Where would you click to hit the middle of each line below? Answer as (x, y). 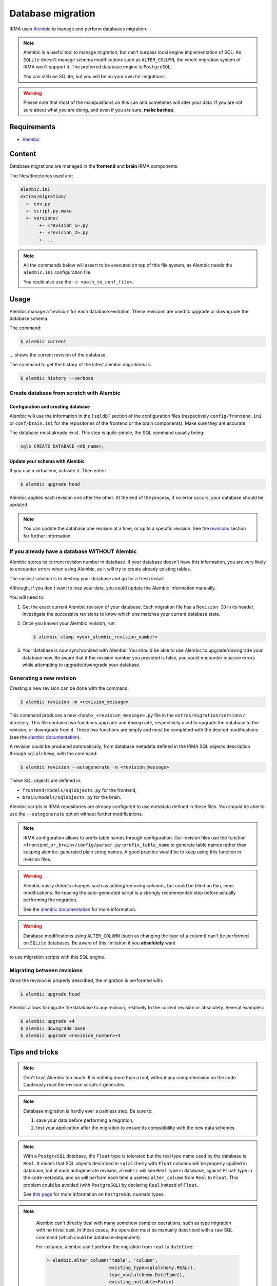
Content (23, 154)
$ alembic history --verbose (57, 378)
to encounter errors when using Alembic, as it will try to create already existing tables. (101, 569)
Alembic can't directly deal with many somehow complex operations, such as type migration (134, 1223)
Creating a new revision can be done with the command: (69, 688)
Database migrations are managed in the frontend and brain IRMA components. (94, 166)
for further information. (47, 535)
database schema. (29, 318)
